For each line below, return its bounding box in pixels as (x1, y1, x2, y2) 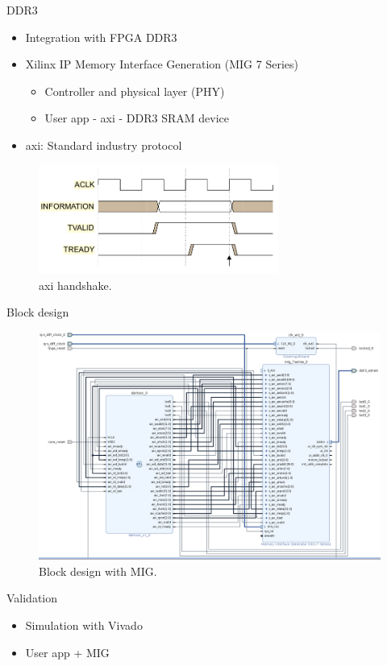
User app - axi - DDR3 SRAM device (44, 110, 229, 126)
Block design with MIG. (39, 562, 157, 579)
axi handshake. (39, 276, 112, 293)
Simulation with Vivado (25, 617, 143, 634)
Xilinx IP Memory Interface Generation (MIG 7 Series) (25, 56, 298, 72)
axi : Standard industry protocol (25, 136, 182, 153)
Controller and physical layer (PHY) (44, 82, 225, 99)
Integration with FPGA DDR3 (25, 28, 177, 45)
